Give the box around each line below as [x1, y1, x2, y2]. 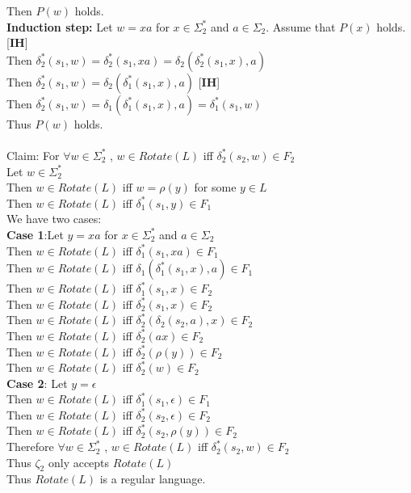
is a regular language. [99, 470, 206, 487]
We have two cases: [6, 210, 102, 227]
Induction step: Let [6, 18, 113, 35]
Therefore [6, 438, 54, 455]
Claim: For [6, 146, 60, 163]
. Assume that [266, 18, 336, 35]
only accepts [48, 453, 110, 470]
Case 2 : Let [6, 374, 68, 391]
